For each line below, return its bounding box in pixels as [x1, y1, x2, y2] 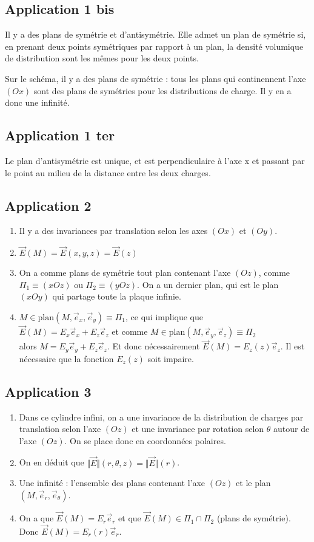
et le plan [236, 476, 271, 489]
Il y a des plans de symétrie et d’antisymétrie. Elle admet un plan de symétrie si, [5, 28, 306, 41]
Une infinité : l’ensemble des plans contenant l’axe [19, 476, 205, 489]
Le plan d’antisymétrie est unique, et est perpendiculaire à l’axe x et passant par [5, 154, 305, 166]
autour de [273, 422, 310, 435]
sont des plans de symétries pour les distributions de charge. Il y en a [33, 84, 292, 97]
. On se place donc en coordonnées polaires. [64, 434, 226, 447]
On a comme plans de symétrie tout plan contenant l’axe [19, 266, 231, 279]
